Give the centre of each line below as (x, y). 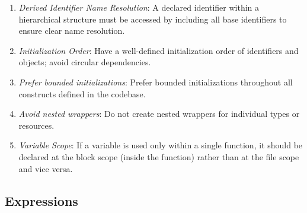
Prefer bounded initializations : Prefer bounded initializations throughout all (156, 82)
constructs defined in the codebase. (82, 93)
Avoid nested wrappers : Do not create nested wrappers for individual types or (159, 114)
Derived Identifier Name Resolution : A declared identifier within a (139, 7)
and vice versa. (46, 168)
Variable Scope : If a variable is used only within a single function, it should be (161, 145)
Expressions (41, 200)
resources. (36, 125)
